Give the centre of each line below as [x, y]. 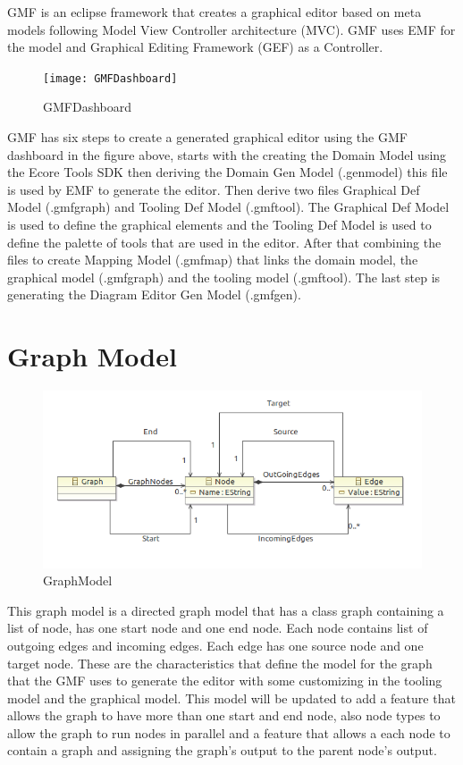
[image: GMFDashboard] [110, 78]
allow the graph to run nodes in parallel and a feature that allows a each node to [229, 732]
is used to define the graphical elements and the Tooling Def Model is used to [219, 224]
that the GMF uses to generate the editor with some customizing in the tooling [225, 681]
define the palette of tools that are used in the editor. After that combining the [224, 242]
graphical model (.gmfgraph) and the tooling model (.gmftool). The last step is [224, 277]
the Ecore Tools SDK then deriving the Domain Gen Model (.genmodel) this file [227, 172]
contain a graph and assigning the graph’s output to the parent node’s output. [222, 750]
